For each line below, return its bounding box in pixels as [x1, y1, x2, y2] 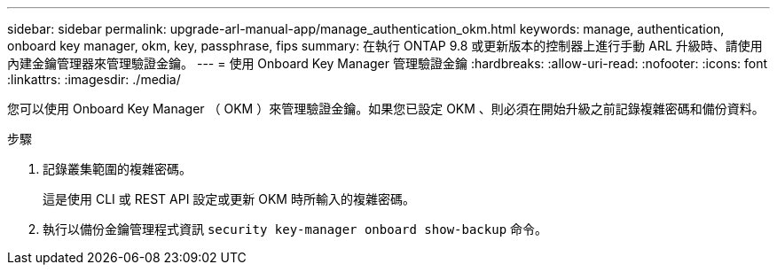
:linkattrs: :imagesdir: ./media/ [7, 72, 181, 87]
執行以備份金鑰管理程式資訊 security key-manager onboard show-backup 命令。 [43, 221, 548, 237]
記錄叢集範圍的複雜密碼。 [43, 161, 192, 176]
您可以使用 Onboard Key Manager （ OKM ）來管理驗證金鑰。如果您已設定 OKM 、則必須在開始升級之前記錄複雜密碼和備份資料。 [7, 101, 765, 116]
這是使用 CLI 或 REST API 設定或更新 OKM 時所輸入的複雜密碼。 [43, 191, 415, 206]
